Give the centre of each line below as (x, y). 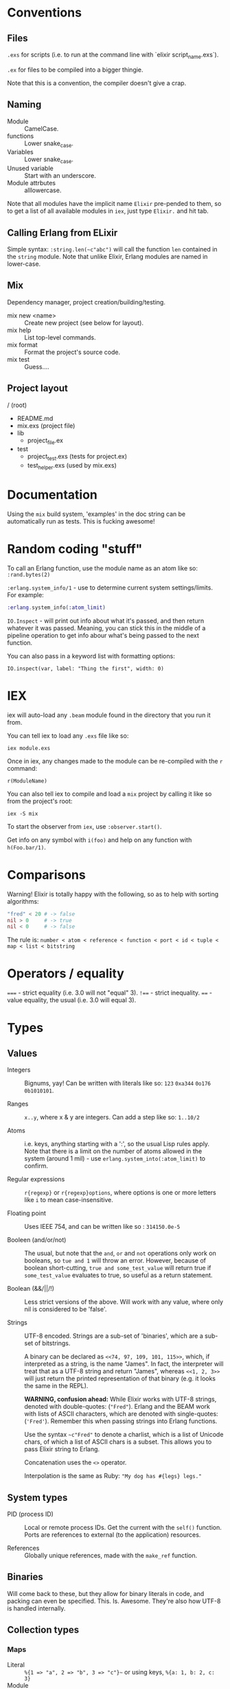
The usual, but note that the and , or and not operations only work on (120, 1253)
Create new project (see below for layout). (84, 322)
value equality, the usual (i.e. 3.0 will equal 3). (72, 1000)
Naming (24, 105)
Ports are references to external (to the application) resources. (113, 1535)
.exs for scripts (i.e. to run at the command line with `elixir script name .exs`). (113, 55)
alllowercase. (43, 190)
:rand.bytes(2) (29, 574)
